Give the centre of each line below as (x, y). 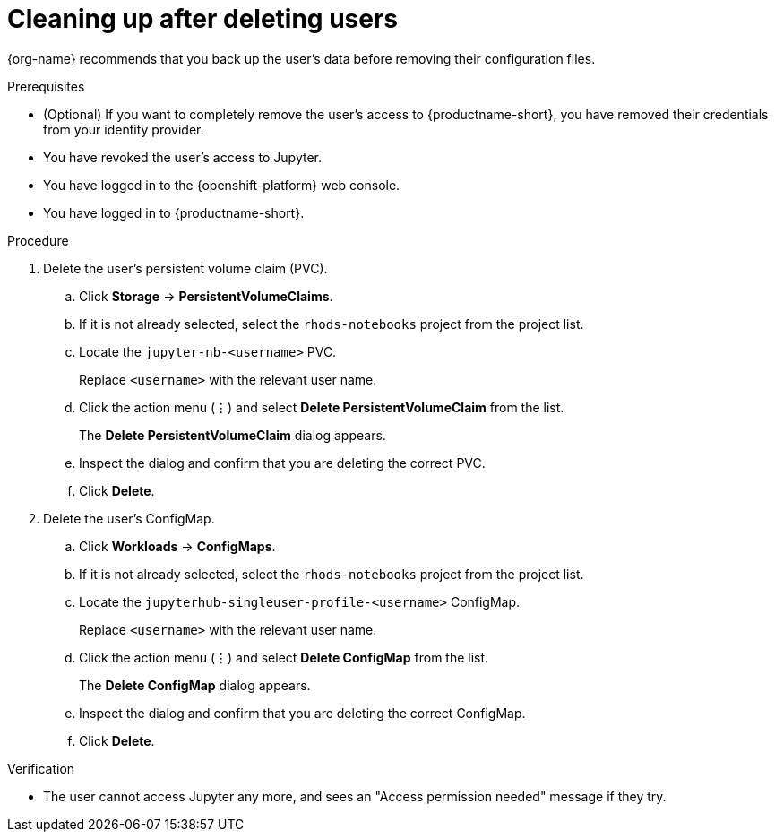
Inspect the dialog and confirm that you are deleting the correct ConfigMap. (302, 713)
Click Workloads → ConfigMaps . (177, 546)
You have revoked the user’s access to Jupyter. (182, 157)
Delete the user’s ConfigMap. (129, 518)
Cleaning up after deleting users (203, 19)
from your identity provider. (124, 129)
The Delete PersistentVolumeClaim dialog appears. (232, 435)
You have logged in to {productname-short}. (174, 212)
